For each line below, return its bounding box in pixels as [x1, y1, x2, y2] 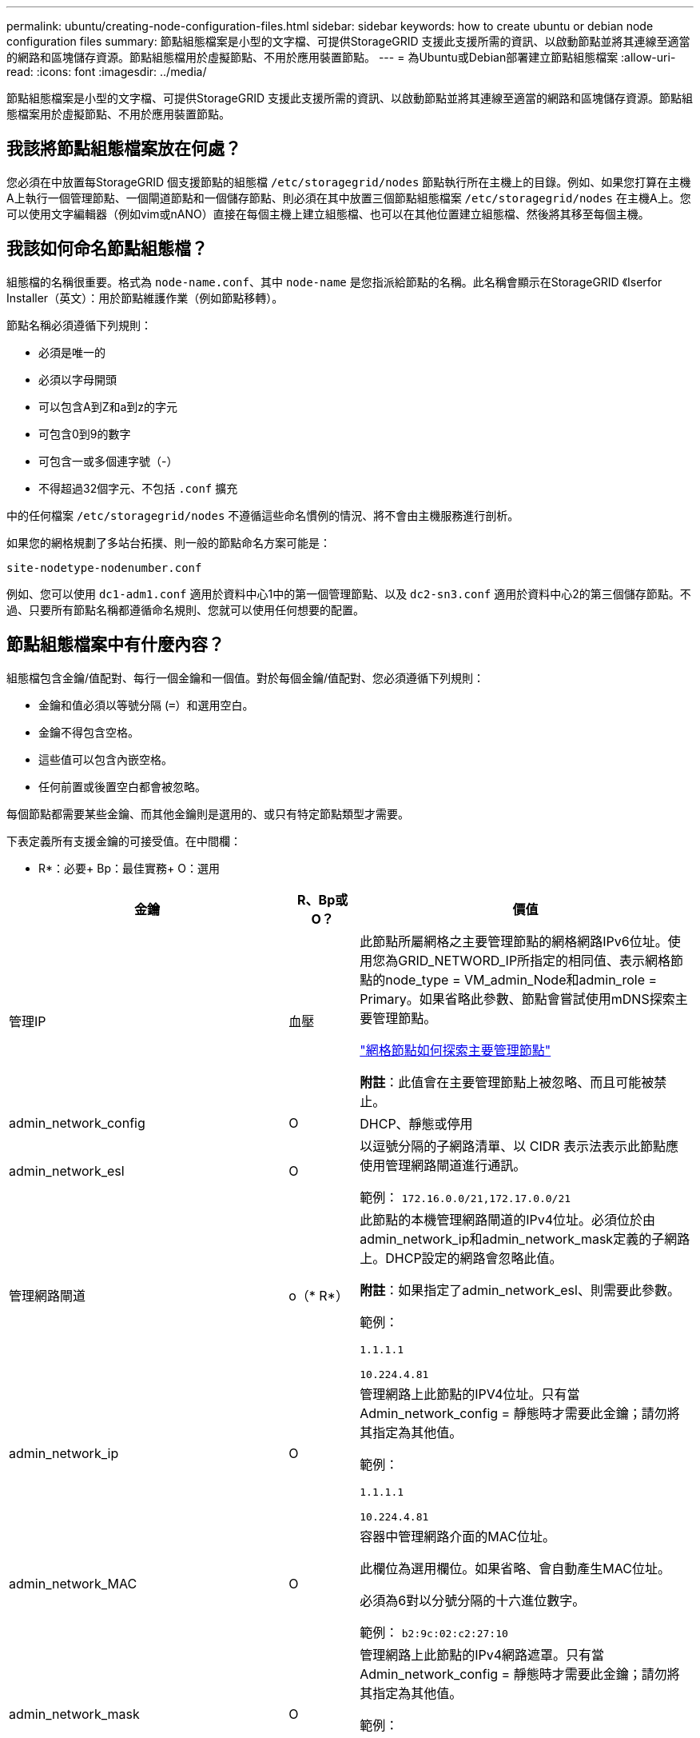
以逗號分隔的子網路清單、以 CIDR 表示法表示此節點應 [360, 1137, 679, 1154]
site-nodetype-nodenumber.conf [6, 561, 202, 574]
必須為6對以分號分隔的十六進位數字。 [360, 1592, 586, 1608]
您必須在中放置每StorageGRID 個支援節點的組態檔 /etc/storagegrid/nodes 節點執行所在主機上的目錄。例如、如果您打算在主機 [6, 174, 691, 189]
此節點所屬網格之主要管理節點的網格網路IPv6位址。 [360, 933, 668, 949]
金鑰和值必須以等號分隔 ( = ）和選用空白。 [38, 697, 254, 712]
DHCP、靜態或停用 [360, 1115, 473, 1132]
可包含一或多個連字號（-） [38, 453, 178, 468]
